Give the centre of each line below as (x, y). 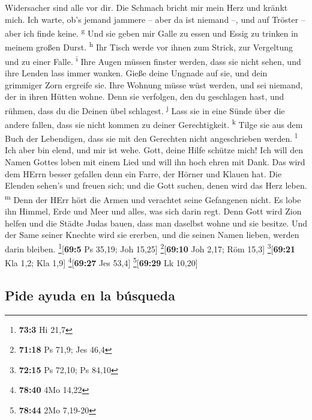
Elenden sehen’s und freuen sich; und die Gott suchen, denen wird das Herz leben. (156, 185)
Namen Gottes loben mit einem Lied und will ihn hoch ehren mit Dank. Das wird (155, 162)
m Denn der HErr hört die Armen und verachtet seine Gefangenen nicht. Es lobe (153, 198)
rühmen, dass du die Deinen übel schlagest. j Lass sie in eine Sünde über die (145, 109)
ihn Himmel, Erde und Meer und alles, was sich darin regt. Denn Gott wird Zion (153, 211)
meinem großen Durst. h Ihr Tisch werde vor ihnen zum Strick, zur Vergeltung (149, 46)
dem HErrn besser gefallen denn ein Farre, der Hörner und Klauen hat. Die (143, 173)
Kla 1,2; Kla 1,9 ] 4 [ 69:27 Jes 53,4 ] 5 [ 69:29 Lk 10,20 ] (101, 262)
